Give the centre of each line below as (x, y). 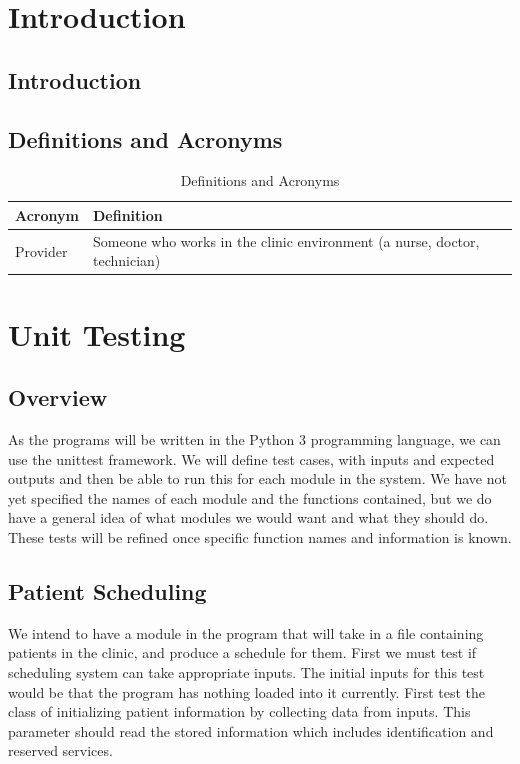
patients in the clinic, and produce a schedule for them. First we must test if (242, 652)
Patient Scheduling (107, 591)
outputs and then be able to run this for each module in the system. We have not (257, 478)
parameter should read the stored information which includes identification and (251, 730)
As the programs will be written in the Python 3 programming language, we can (254, 439)
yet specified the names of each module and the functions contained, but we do (250, 497)
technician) (126, 260)
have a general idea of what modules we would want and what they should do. (248, 517)
